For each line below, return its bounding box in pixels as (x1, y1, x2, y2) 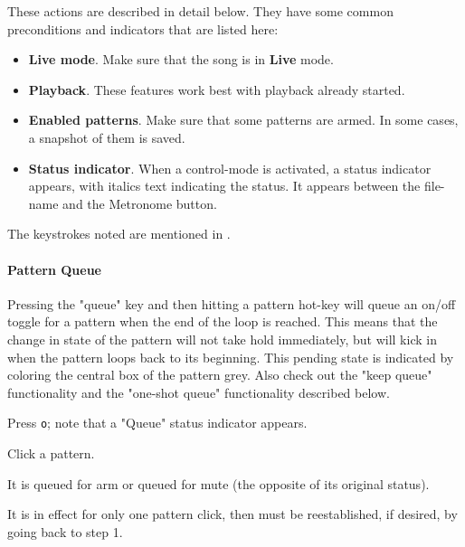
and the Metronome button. (62, 193, 217, 212)
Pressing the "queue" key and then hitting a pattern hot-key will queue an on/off (7, 294, 456, 313)
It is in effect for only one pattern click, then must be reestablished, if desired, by (7, 505, 458, 523)
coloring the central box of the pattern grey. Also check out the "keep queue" (7, 365, 432, 384)
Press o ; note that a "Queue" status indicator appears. (7, 413, 308, 432)
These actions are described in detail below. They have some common (7, 2, 394, 20)
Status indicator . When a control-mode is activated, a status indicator (28, 158, 432, 177)
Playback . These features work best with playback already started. (28, 80, 405, 99)
